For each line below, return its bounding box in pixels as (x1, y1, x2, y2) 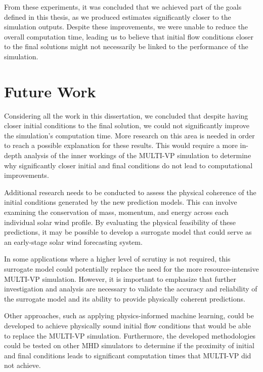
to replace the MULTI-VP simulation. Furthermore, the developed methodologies (4, 330, 256, 341)
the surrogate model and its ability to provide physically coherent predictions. (4, 293, 245, 304)
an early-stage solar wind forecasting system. (4, 236, 143, 247)
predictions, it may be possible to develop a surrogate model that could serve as (4, 227, 252, 237)
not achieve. (4, 360, 41, 370)
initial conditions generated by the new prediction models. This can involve (4, 197, 237, 207)
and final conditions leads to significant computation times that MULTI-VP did (4, 350, 251, 360)
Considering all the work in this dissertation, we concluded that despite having (4, 110, 248, 121)
